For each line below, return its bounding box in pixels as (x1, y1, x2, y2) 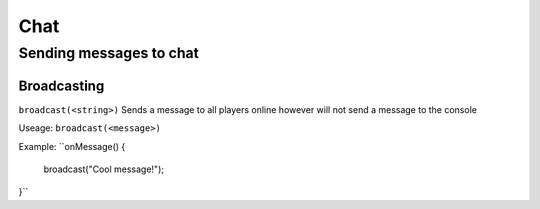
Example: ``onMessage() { (18, 140, 126, 152)
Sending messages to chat (18, 44, 200, 62)
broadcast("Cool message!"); (43, 163, 165, 175)
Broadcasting (18, 77, 105, 94)
